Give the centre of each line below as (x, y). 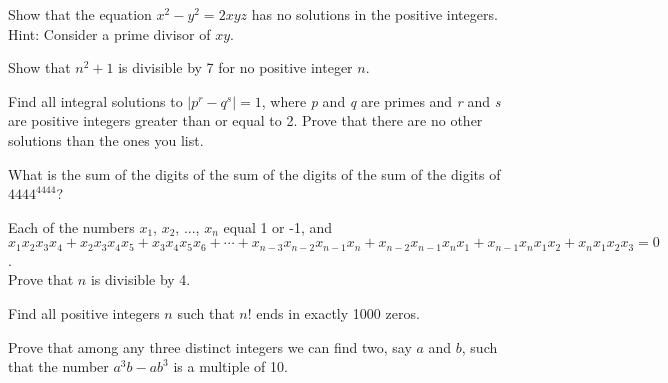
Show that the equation (80, 14)
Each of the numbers (71, 226)
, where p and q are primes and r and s (381, 100)
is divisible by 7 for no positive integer (235, 67)
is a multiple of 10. (230, 366)
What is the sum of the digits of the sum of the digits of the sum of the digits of (254, 173)
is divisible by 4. (140, 279)
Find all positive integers (84, 312)
